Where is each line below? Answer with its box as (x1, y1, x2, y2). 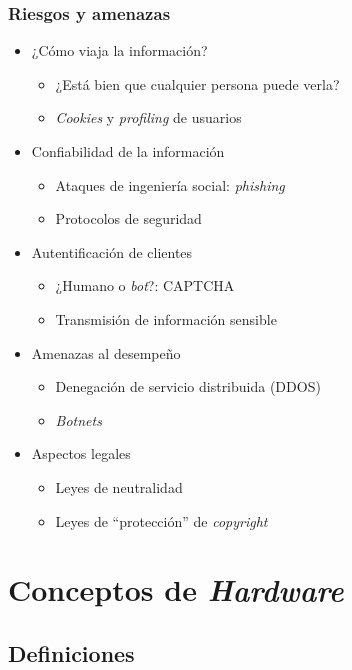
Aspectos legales (31, 443, 131, 464)
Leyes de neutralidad (55, 476, 183, 497)
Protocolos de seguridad (55, 208, 202, 229)
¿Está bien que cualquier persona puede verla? (55, 73, 340, 94)
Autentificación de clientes (31, 241, 193, 262)
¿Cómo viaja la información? (31, 40, 208, 61)
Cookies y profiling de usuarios (55, 107, 242, 128)
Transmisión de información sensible (55, 308, 277, 329)
